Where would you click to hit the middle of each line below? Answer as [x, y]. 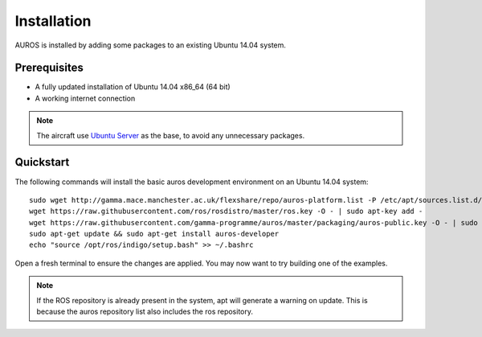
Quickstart [42, 162]
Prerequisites [49, 68]
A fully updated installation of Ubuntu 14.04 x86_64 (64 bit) [133, 87]
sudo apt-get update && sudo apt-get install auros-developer [154, 234]
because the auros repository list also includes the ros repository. [145, 312]
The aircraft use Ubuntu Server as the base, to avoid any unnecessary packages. [171, 135]
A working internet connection [85, 98]
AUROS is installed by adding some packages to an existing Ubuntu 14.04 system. [151, 45]
